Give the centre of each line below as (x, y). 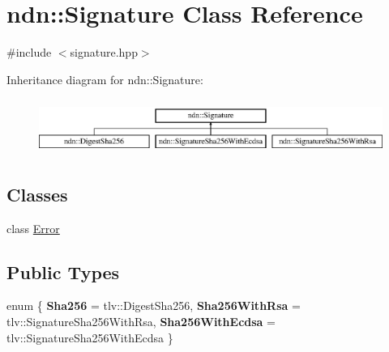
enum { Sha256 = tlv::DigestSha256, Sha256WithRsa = (154, 305)
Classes (37, 194)
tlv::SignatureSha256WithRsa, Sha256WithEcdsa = (141, 321)
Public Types (63, 271)
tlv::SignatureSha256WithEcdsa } (90, 337)
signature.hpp (104, 52)
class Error (33, 228)
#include (29, 52)
